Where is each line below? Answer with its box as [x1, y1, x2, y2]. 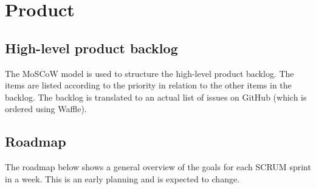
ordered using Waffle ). [5, 102, 87, 115]
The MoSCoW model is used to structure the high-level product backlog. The [5, 67, 294, 79]
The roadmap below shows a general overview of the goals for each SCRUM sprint [5, 161, 311, 173]
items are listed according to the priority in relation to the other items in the [5, 79, 292, 91]
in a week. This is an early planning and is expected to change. [5, 172, 240, 185]
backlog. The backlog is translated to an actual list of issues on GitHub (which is [5, 90, 307, 103]
